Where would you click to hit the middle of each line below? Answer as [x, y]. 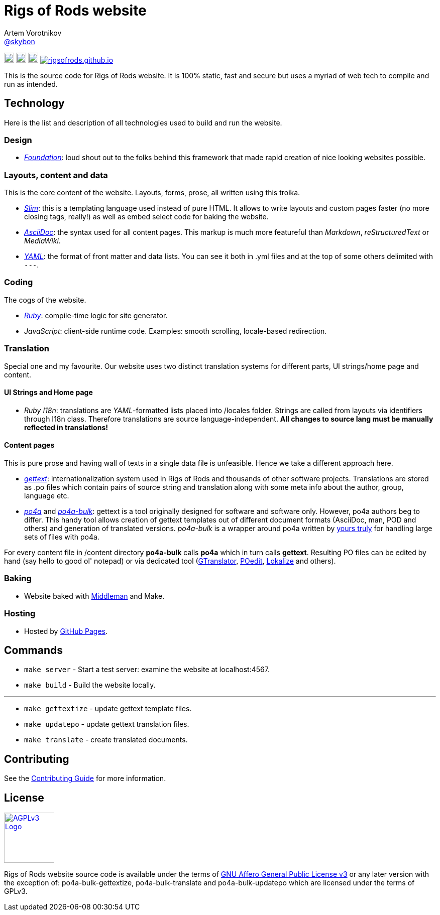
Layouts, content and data [56, 175]
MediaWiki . [42, 241]
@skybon [20, 41]
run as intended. [31, 84]
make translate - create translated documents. [106, 740]
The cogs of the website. [45, 300]
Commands [34, 650]
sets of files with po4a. [62, 537]
